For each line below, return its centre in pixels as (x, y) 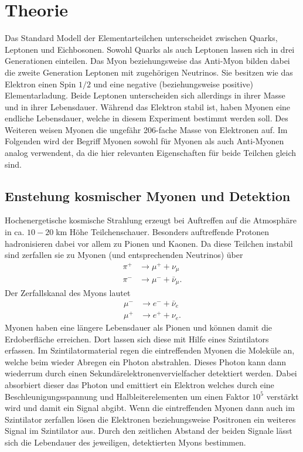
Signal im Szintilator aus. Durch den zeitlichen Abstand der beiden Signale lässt (149, 431)
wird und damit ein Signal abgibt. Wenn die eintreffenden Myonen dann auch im (150, 408)
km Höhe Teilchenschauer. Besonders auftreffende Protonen (163, 232)
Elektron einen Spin (40, 84)
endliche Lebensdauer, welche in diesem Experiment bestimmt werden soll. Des (147, 118)
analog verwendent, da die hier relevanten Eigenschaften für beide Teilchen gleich (151, 153)
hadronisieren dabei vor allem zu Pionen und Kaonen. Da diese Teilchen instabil (149, 243)
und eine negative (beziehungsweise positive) (173, 84)
